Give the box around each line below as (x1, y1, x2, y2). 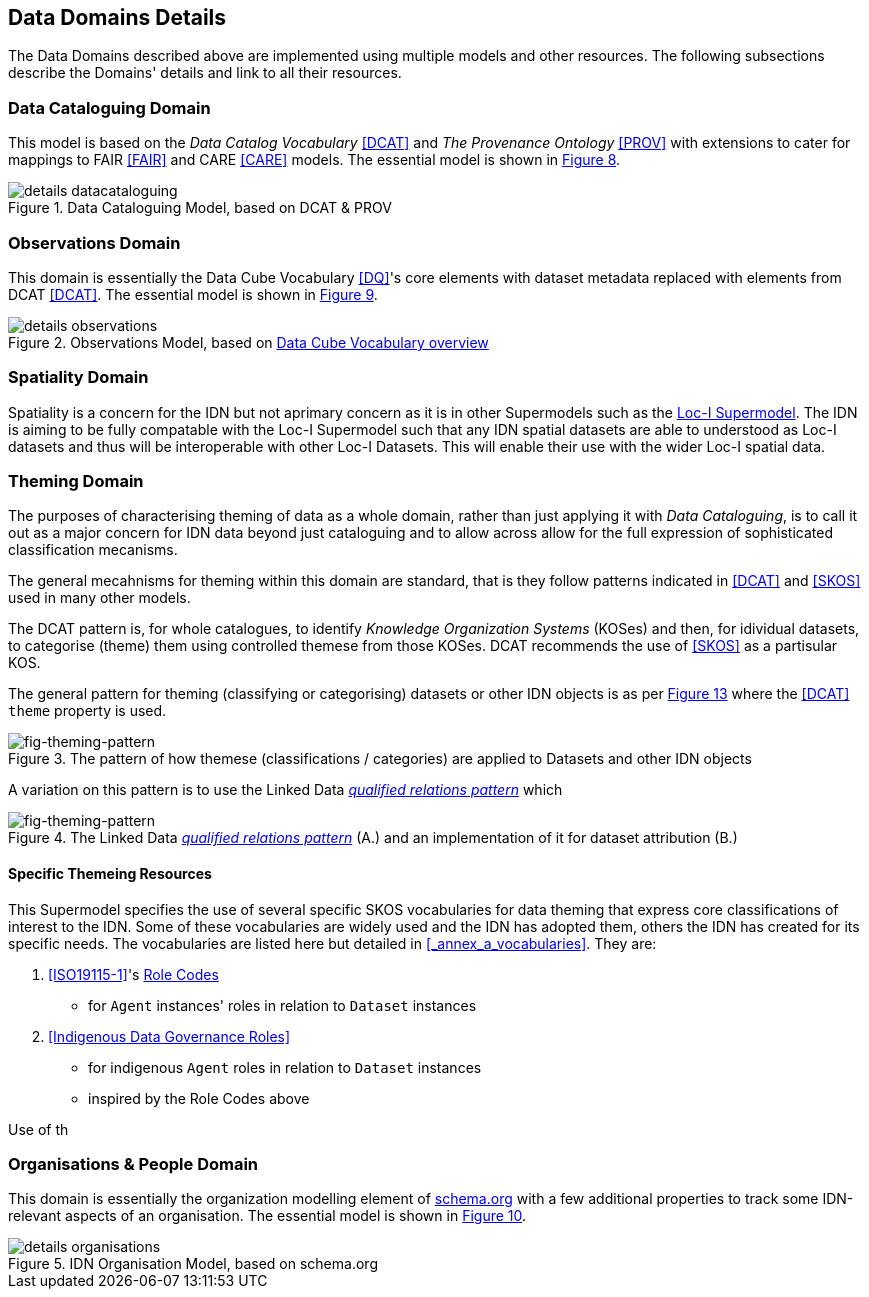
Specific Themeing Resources (8, 865, 212, 883)
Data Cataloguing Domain (8, 97, 211, 118)
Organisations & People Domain (8, 1154, 259, 1175)
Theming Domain (8, 471, 144, 492)
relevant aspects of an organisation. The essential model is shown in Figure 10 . (8, 1207, 527, 1225)
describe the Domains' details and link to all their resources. (8, 64, 402, 82)
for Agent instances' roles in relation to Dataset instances (88, 996, 477, 1014)
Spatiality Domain (8, 367, 149, 388)
